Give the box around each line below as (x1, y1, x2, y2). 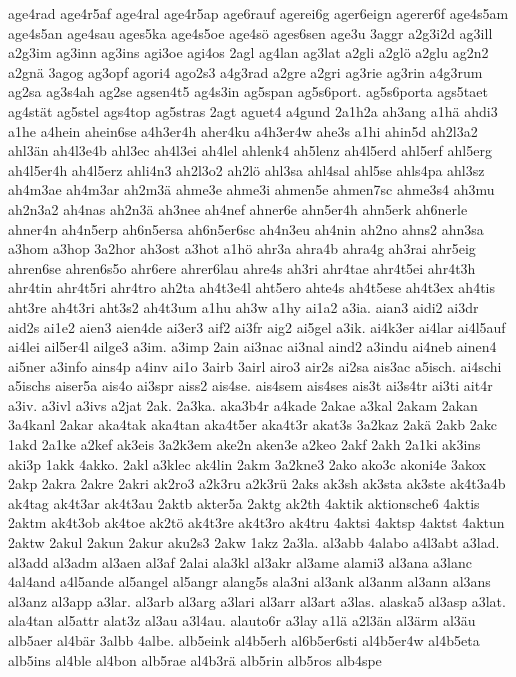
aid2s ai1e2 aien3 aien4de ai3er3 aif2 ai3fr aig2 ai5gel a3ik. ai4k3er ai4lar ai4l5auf (8, 316, 506, 337)
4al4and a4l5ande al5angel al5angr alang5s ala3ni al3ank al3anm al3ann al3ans (8, 571, 491, 592)
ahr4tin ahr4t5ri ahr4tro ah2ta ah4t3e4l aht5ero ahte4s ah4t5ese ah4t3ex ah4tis (8, 277, 495, 298)
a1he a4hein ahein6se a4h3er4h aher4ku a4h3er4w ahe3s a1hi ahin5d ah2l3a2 (8, 120, 478, 141)
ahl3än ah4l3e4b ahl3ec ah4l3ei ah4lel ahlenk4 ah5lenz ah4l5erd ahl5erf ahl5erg (8, 140, 492, 161)
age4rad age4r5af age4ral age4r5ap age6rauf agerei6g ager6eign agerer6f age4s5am (8, 3, 509, 23)
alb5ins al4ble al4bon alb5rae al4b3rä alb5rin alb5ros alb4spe (8, 649, 382, 670)
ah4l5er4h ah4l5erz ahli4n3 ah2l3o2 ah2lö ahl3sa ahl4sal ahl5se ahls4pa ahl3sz (8, 159, 485, 180)
